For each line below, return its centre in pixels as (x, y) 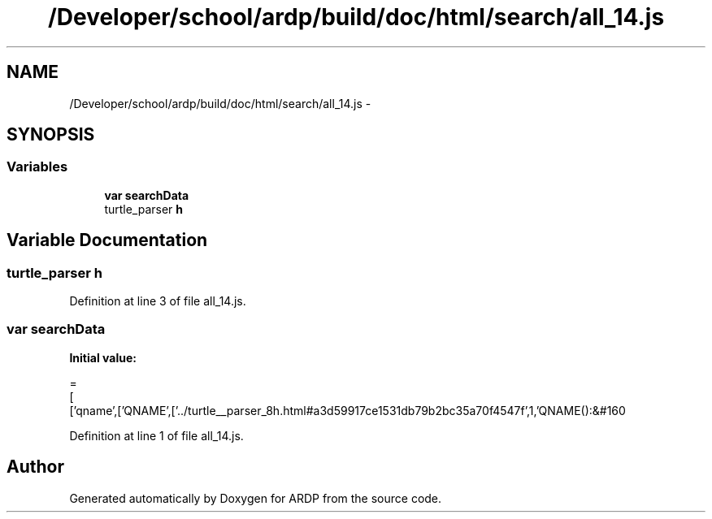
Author (35, 467)
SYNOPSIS (51, 135)
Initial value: (103, 357)
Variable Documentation (107, 240)
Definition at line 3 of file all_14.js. (158, 301)
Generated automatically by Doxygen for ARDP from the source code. (256, 498)
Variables (37, 167)
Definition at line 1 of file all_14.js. (156, 435)
